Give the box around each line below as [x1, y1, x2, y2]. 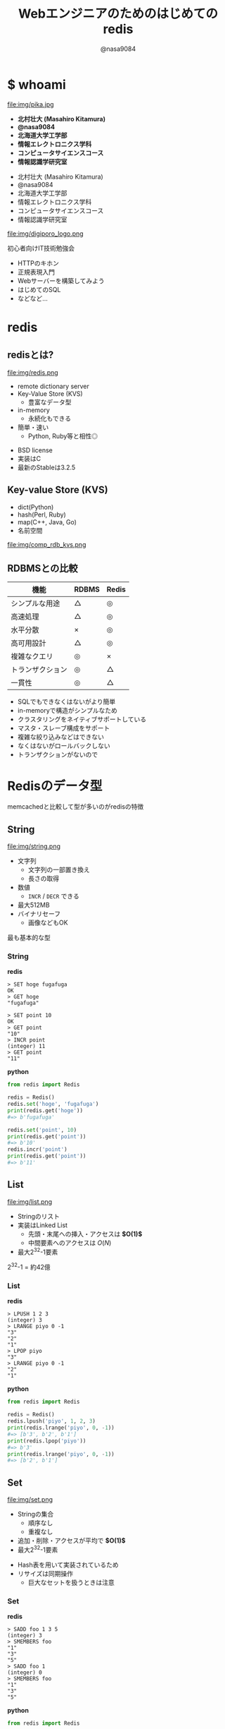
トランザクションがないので [17, 750, 98, 759]
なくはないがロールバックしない [17, 742, 110, 750]
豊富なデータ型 [27, 397, 72, 406]
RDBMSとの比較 [7, 562, 78, 574]
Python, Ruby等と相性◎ [27, 431, 98, 440]
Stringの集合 [17, 1510, 54, 1519]
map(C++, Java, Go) [17, 517, 77, 526]
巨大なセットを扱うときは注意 [27, 1578, 115, 1586]
